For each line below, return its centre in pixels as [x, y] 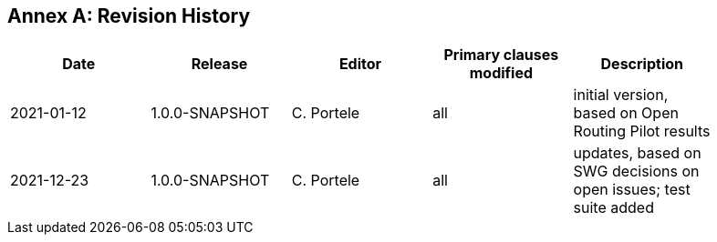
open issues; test [632, 190]
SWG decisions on [636, 171]
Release [219, 64]
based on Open [626, 113]
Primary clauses [501, 55]
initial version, [621, 95]
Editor [360, 64]
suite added [613, 208]
